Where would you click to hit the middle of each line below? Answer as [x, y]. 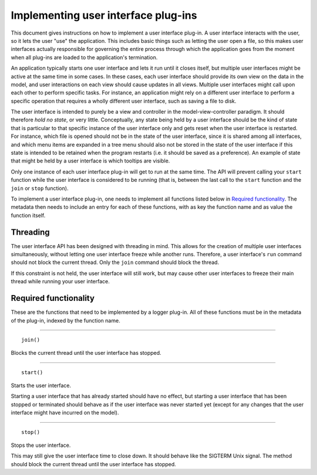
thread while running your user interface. [60, 281]
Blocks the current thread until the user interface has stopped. [86, 353]
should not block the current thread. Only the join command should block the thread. [115, 262]
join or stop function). [40, 188]
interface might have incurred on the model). [65, 413]
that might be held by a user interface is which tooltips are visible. [90, 161]
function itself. [28, 215]
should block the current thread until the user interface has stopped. [93, 464]
